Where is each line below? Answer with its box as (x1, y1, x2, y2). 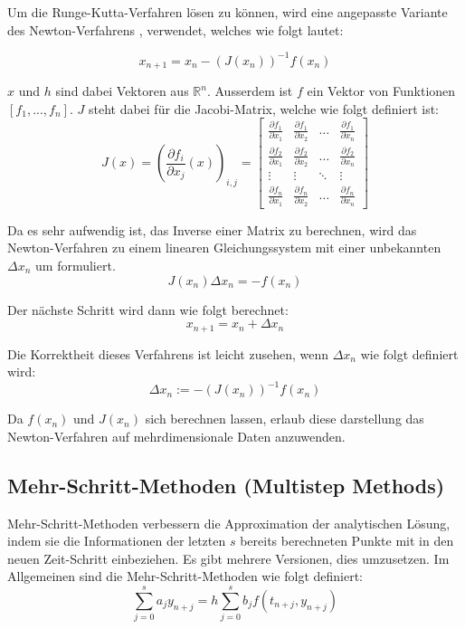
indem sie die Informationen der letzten (7, 531, 226, 550)
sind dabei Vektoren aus (55, 81, 189, 100)
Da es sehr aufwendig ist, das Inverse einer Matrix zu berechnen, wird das (7, 220, 417, 239)
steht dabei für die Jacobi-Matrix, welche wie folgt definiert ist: (88, 99, 439, 118)
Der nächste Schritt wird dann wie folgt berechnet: (7, 300, 289, 319)
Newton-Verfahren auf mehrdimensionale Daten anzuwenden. (7, 426, 346, 445)
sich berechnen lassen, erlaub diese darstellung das (145, 409, 424, 428)
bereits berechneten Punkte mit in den (240, 531, 454, 550)
